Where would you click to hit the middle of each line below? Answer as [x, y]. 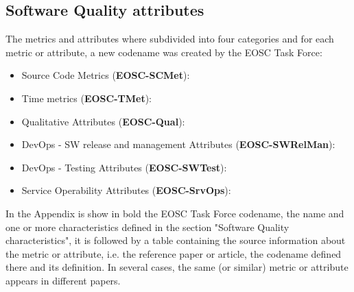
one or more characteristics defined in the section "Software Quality [147, 227]
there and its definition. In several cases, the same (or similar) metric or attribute [177, 267]
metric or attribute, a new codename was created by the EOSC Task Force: [164, 52]
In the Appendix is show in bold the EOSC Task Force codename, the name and [175, 213]
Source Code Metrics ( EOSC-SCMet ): [106, 75]
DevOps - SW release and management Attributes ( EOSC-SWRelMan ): [178, 144]
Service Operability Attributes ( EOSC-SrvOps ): [126, 190]
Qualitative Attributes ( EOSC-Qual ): [103, 121]
